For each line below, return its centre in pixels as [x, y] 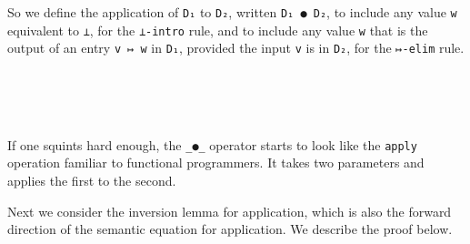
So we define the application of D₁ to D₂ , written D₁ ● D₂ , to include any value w [232, 12]
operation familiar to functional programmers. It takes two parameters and [216, 163]
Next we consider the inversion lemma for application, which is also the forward [230, 211]
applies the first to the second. [92, 180]
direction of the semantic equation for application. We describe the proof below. [230, 229]
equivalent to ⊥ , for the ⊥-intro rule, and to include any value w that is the [218, 30]
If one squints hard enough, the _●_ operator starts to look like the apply [212, 144]
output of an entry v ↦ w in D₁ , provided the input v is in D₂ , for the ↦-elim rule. [236, 48]
